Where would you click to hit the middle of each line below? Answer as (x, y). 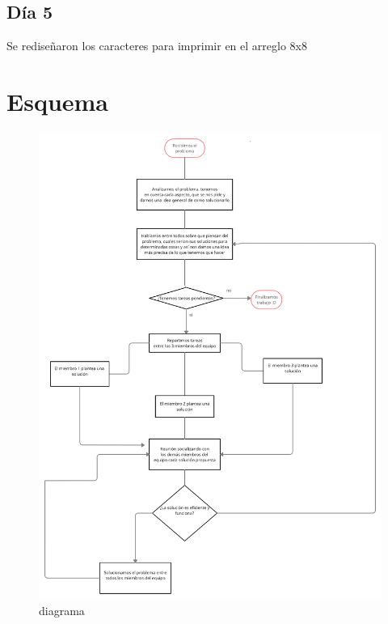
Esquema (58, 101)
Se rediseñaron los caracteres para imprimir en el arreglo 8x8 (157, 46)
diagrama (62, 611)
